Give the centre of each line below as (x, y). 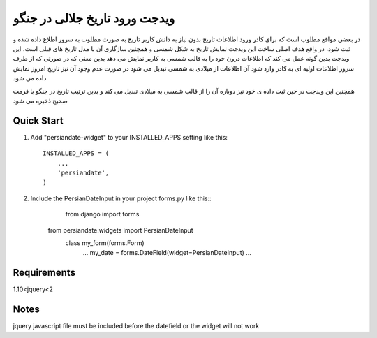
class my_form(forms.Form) (105, 243)
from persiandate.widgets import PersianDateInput (120, 230)
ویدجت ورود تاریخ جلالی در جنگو (94, 18)
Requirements (44, 273)
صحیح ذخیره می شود (40, 101)
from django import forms (102, 214)
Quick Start (38, 120)
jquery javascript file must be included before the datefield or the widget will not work (136, 326)
